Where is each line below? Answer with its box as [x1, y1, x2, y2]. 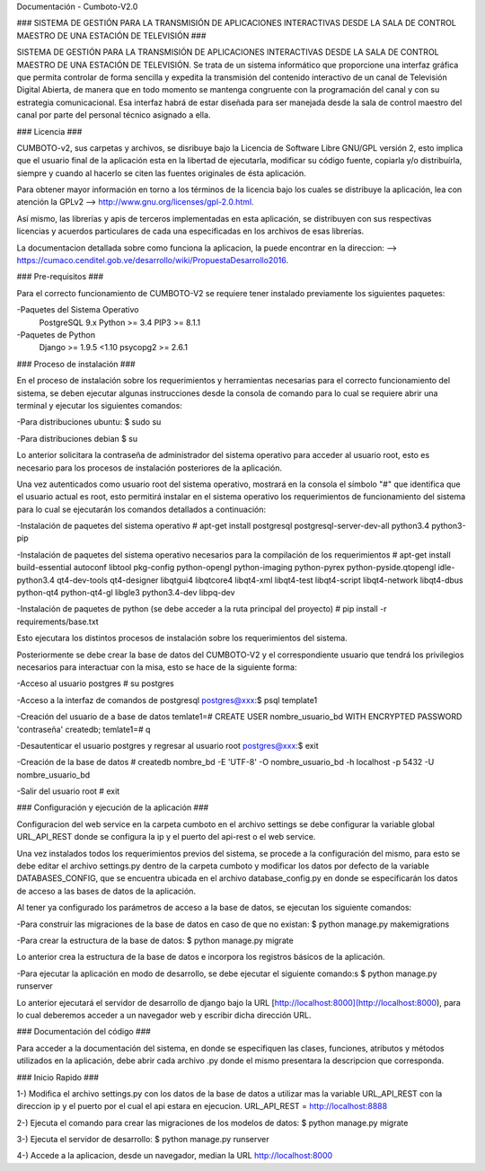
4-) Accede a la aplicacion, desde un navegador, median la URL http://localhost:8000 [16, 1150, 333, 1161]
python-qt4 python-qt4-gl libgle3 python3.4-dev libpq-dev [16, 587, 235, 598]
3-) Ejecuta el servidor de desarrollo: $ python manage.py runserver [16, 1134, 269, 1145]
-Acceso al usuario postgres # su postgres [16, 678, 174, 689]
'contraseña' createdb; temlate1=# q [16, 724, 151, 735]
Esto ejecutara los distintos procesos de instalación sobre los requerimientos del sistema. [16, 633, 348, 644]
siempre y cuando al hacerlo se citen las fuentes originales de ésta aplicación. [16, 167, 306, 179]
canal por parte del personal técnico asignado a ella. [16, 110, 211, 120]
